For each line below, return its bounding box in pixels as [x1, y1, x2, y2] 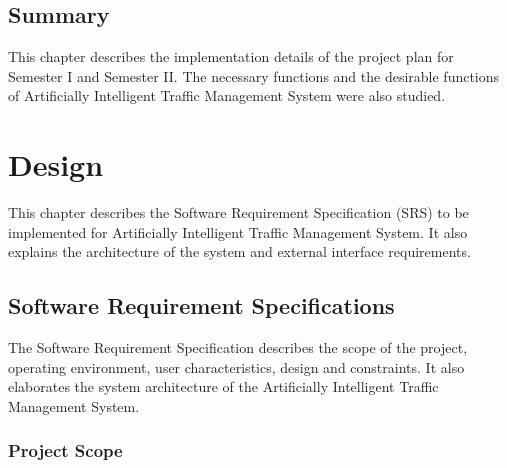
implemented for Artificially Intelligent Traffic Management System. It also [8, 221, 468, 242]
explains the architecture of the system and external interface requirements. [8, 241, 471, 262]
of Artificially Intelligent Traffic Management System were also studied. [8, 85, 446, 106]
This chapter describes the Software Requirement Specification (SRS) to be [8, 202, 469, 223]
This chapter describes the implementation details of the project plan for [8, 46, 454, 67]
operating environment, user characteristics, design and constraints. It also [8, 356, 465, 377]
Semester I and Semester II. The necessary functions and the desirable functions [8, 65, 500, 86]
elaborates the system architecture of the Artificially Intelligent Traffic [8, 376, 439, 397]
